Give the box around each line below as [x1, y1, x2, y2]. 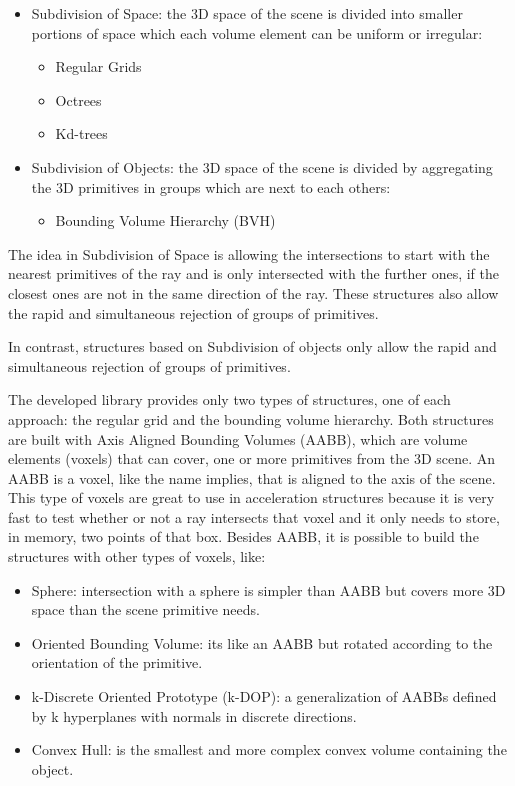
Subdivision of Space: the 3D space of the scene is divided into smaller [31, 3, 463, 23]
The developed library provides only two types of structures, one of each [8, 389, 451, 410]
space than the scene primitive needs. [31, 599, 260, 620]
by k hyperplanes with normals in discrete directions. [31, 705, 357, 726]
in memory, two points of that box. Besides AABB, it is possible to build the [8, 526, 479, 547]
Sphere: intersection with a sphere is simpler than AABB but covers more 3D [31, 579, 506, 600]
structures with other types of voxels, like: [8, 546, 266, 567]
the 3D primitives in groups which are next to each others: [31, 176, 391, 197]
